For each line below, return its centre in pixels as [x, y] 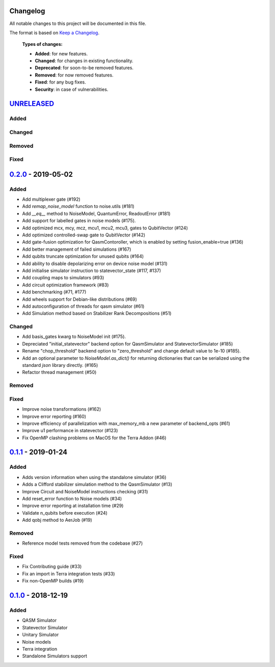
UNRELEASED [32, 104]
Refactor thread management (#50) [59, 372]
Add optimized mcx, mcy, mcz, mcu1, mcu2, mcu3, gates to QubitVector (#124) [105, 228]
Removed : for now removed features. [74, 75]
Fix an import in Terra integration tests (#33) [68, 574]
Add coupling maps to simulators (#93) [63, 278]
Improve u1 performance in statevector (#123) [70, 431]
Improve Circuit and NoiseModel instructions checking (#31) [85, 491]
